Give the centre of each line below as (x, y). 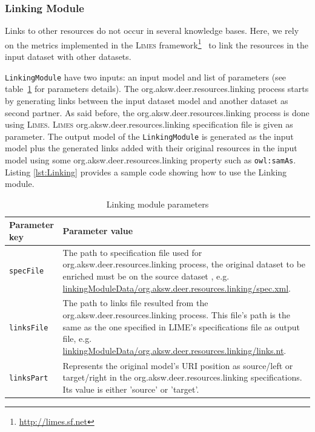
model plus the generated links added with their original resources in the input (151, 148)
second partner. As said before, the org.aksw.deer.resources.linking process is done (157, 112)
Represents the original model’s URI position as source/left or (178, 365)
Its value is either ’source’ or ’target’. (131, 389)
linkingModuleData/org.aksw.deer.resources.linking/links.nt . (174, 350)
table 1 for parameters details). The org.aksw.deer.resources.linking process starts (157, 89)
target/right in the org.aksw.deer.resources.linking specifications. (182, 377)
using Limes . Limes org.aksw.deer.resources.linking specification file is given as (149, 124)
